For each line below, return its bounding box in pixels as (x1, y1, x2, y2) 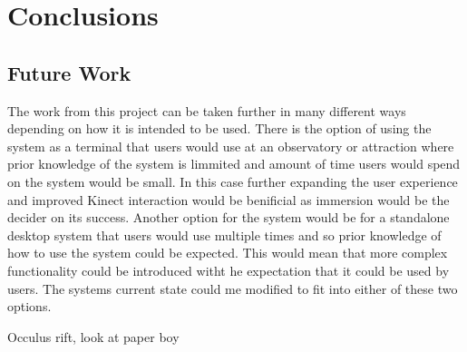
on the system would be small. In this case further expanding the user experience (7, 171, 458, 191)
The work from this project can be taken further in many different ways (7, 101, 406, 120)
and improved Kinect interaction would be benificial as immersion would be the (7, 190, 450, 209)
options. (7, 297, 52, 316)
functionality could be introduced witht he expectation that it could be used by (7, 260, 450, 279)
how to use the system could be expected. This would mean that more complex (7, 243, 448, 262)
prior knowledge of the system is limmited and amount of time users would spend (7, 154, 461, 173)
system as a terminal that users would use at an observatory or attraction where (7, 136, 454, 155)
